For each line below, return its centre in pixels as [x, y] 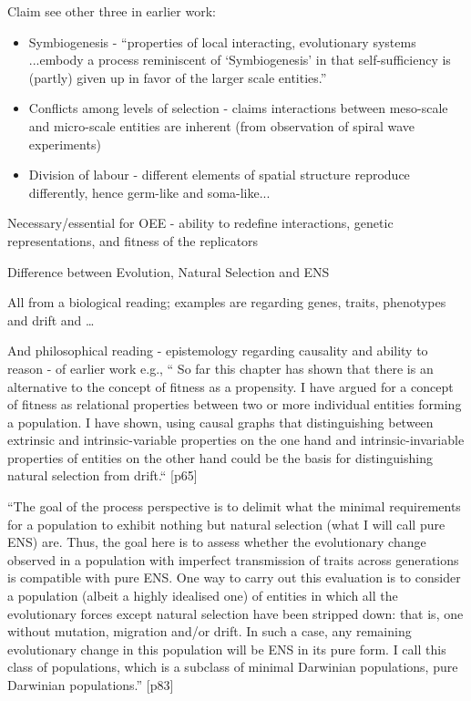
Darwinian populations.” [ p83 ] [91, 685]
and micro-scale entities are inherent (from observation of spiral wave [222, 125]
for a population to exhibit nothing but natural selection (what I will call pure [226, 524]
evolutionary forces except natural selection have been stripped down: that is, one [235, 613]
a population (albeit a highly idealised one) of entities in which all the [203, 596]
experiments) [65, 144]
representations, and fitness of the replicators [133, 240]
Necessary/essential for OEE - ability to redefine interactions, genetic [200, 223]
